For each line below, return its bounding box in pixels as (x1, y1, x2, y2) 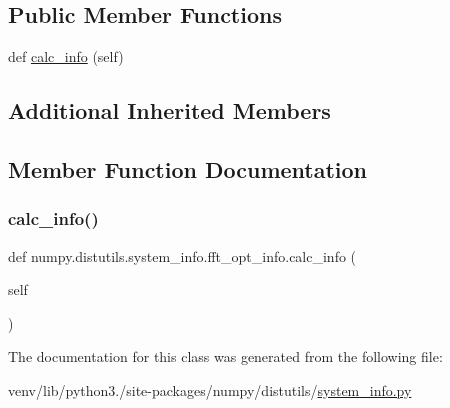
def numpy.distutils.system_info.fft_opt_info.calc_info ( (8, 245, 357, 266)
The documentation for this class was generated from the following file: (8, 346, 443, 367)
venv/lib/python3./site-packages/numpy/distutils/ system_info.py (8, 379, 412, 400)
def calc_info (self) (8, 46, 124, 67)
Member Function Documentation (8, 153, 368, 184)
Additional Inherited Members (8, 95, 331, 126)
